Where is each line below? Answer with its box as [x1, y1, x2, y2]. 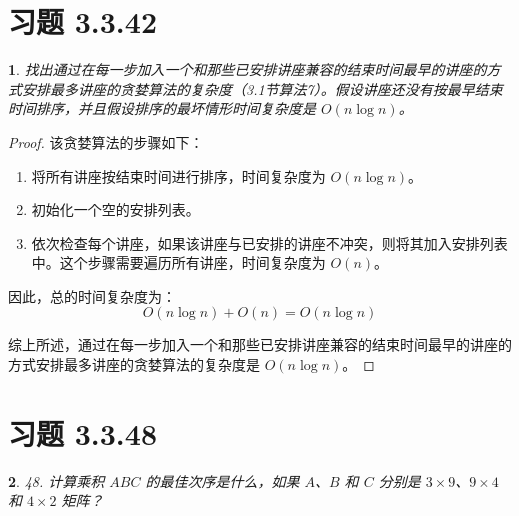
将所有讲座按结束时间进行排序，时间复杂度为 [31, 165, 326, 186]
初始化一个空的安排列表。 [31, 199, 200, 220]
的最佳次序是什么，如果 [145, 470, 300, 491]
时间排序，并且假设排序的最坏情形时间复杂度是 [8, 98, 316, 119]
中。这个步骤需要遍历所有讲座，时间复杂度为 [31, 252, 326, 273]
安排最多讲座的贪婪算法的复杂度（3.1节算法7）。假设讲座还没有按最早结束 [21, 78, 503, 99]
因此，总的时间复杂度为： [8, 285, 176, 306]
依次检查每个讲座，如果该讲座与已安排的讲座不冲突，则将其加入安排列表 [31, 232, 508, 253]
